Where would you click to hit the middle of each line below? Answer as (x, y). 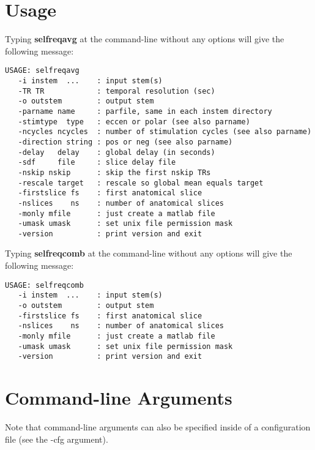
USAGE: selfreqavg (42, 71)
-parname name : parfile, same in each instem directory (145, 111)
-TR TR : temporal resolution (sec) (117, 91)
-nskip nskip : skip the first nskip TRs (114, 172)
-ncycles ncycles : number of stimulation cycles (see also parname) (165, 132)
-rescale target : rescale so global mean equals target (141, 183)
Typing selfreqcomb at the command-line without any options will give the (149, 253)
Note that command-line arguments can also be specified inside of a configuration (158, 427)
